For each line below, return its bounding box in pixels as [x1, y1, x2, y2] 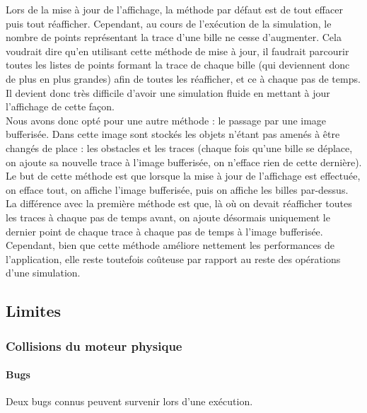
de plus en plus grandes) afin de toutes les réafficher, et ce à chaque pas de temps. [6, 71, 361, 86]
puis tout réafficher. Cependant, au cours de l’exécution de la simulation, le [6, 16, 332, 30]
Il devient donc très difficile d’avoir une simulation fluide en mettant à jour [6, 85, 330, 100]
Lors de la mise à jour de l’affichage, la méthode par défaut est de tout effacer [6, 2, 343, 16]
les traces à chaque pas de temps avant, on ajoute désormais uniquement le [6, 209, 330, 224]
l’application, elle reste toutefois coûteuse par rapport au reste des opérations [6, 251, 341, 266]
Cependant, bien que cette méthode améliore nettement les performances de [6, 238, 334, 252]
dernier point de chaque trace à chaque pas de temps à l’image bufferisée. [6, 223, 323, 238]
